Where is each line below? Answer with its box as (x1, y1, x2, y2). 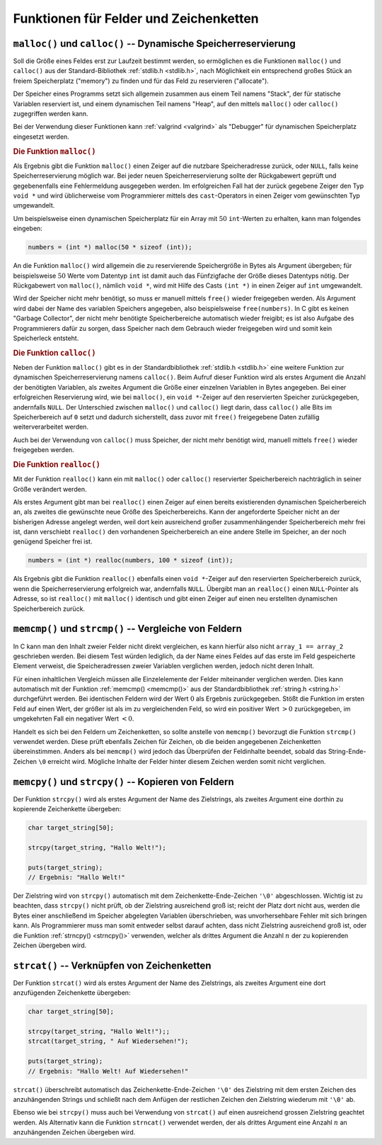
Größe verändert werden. (13, 485, 87, 493)
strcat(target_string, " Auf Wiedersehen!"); (28, 1037, 189, 1045)
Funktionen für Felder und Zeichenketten (13, 11, 260, 26)
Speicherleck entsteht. (13, 334, 79, 342)
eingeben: (13, 224, 42, 233)
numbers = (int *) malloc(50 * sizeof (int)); (28, 243, 192, 252)
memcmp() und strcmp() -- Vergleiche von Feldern (13, 623, 242, 635)
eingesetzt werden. (13, 132, 70, 141)
